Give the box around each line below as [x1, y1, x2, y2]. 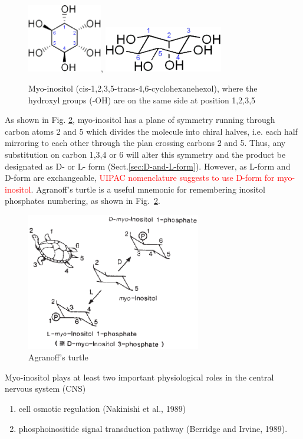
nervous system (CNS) [5, 382, 86, 395]
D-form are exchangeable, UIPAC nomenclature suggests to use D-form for [5, 171, 275, 184]
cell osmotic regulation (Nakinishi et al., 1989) [18, 402, 186, 415]
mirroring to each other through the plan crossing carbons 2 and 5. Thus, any [5, 136, 286, 149]
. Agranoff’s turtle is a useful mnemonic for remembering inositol [31, 183, 265, 195]
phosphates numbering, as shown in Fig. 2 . [5, 194, 160, 207]
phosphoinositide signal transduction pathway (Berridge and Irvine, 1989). [18, 422, 288, 434]
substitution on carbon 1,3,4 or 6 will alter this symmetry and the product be [5, 148, 286, 160]
